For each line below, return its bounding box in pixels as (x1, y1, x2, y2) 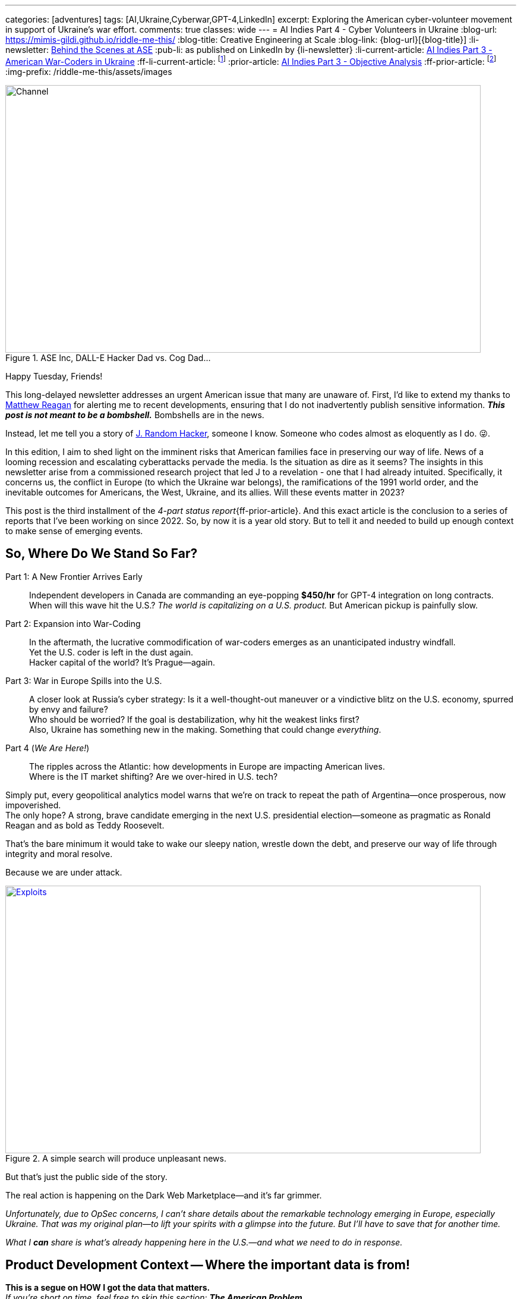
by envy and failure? (29, 704, 108, 714)
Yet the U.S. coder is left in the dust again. (29, 647, 194, 657)
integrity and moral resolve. (5, 848, 113, 859)
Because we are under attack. (5, 867, 122, 877)
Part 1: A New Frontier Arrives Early (5, 571, 143, 582)
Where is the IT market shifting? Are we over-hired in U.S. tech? (29, 771, 278, 782)
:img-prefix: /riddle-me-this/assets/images (5, 66, 172, 77)
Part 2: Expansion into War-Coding (5, 618, 141, 629)
